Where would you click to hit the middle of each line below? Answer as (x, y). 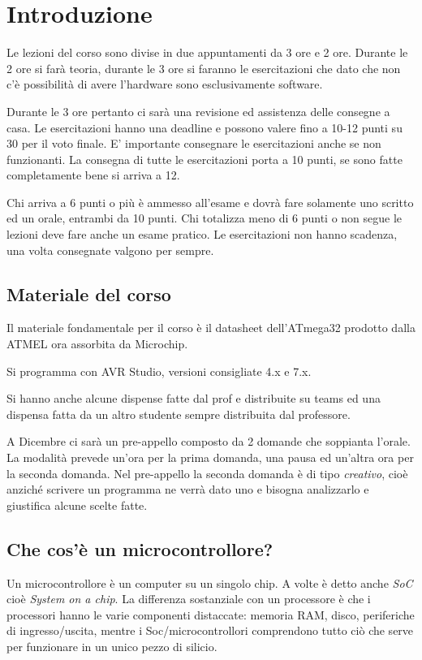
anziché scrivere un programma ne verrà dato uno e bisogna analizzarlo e (188, 489)
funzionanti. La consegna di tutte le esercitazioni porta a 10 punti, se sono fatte (205, 159)
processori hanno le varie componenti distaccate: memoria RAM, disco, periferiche (211, 614)
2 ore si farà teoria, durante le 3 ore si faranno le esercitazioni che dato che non (204, 68)
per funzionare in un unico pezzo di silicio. (112, 646)
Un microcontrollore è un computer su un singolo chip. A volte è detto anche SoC (210, 582)
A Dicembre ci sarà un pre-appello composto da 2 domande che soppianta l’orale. (209, 441)
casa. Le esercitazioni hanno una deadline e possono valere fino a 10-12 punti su (205, 127)
